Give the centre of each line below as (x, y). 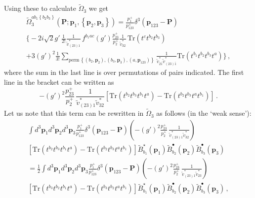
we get (99, 8)
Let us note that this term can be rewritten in (74, 113)
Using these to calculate (40, 8)
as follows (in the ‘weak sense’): (204, 113)
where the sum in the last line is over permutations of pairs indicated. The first (124, 72)
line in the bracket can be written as (59, 82)
